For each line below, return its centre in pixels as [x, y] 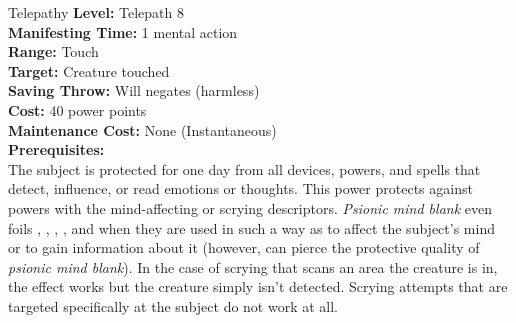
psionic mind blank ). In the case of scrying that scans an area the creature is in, [253, 266]
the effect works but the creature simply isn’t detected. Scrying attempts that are [258, 286]
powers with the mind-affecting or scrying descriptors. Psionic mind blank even [250, 207]
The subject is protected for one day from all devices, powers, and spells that [244, 168]
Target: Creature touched [89, 70]
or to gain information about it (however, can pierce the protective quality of [244, 247]
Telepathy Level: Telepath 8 [96, 12]
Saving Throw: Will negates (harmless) [134, 90]
